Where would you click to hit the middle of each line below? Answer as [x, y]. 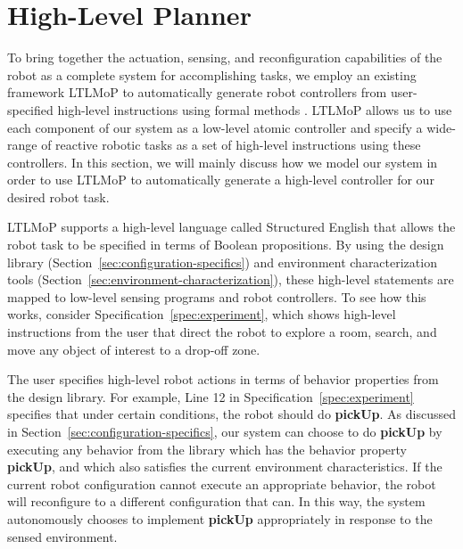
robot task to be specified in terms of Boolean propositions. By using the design [226, 245]
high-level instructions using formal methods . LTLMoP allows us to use [255, 109]
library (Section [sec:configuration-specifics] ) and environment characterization [222, 262]
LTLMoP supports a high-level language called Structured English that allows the [231, 227]
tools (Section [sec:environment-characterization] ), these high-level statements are [231, 279]
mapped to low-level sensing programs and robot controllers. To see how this [217, 296]
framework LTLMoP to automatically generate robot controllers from [197, 92]
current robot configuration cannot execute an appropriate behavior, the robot [222, 483]
